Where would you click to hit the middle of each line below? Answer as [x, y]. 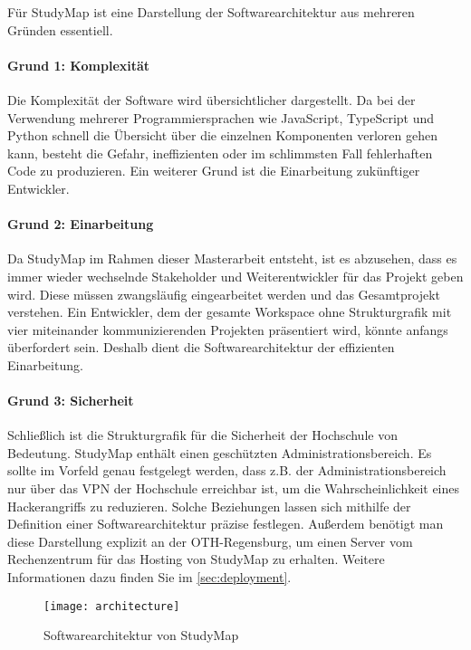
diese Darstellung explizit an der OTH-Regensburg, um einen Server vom [210, 541]
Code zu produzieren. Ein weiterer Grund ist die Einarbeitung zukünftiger [214, 171]
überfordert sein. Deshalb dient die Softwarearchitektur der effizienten [201, 347]
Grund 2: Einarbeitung [81, 224]
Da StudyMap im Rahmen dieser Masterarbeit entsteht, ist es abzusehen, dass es [232, 258]
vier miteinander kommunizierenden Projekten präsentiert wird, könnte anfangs [228, 329]
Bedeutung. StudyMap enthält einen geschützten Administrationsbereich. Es [220, 452]
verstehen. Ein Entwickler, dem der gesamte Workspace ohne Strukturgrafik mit [230, 312]
